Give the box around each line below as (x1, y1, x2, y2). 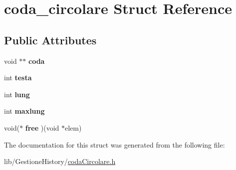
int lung (4, 89, 30, 99)
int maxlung (4, 106, 45, 116)
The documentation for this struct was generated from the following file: (4, 139, 225, 150)
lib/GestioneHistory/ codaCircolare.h (4, 156, 116, 167)
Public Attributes (4, 32, 97, 47)
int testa (4, 72, 32, 83)
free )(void (25, 122, 59, 133)
